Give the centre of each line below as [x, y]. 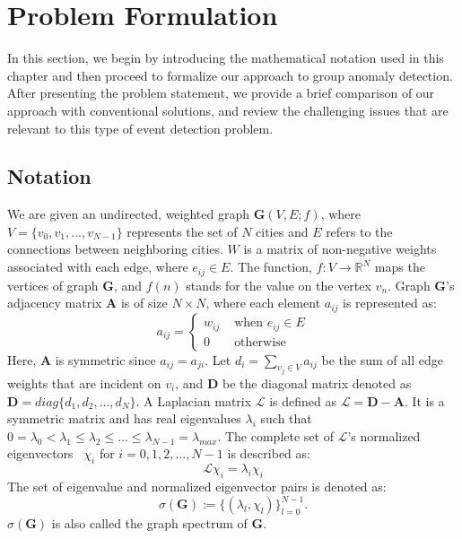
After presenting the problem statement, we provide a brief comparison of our [221, 93]
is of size [144, 303]
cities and [282, 231]
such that [286, 418]
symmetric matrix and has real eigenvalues [124, 418]
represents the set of [182, 231]
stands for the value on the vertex [279, 285]
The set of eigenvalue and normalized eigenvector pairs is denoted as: [197, 486]
